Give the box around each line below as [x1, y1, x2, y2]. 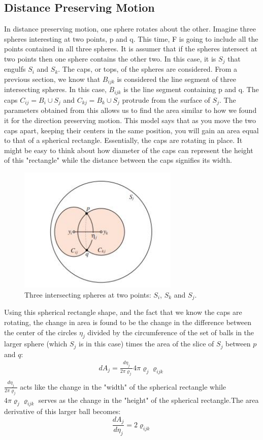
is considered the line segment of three [117, 74, 236, 84]
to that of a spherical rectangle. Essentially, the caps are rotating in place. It [4, 135, 243, 145]
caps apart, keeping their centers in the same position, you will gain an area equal [4, 125, 259, 135]
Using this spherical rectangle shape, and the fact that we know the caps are [4, 307, 242, 317]
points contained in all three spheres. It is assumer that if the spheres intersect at [4, 43, 257, 54]
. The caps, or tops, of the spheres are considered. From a [58, 64, 237, 74]
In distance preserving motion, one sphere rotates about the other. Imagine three [4, 23, 256, 34]
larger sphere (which [4, 338, 68, 349]
